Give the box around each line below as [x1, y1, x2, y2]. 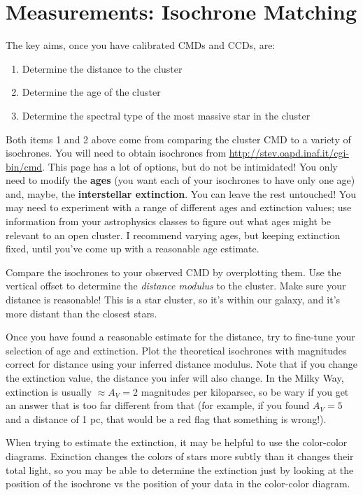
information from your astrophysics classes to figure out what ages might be [6, 214, 332, 229]
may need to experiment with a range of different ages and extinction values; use [6, 200, 352, 215]
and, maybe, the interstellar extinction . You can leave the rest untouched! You [6, 186, 356, 201]
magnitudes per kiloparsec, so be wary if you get [141, 384, 349, 399]
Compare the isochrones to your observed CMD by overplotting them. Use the [6, 264, 341, 279]
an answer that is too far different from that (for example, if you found [6, 398, 310, 412]
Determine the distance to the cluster [22, 61, 183, 76]
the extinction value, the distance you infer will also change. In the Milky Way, [6, 371, 344, 385]
